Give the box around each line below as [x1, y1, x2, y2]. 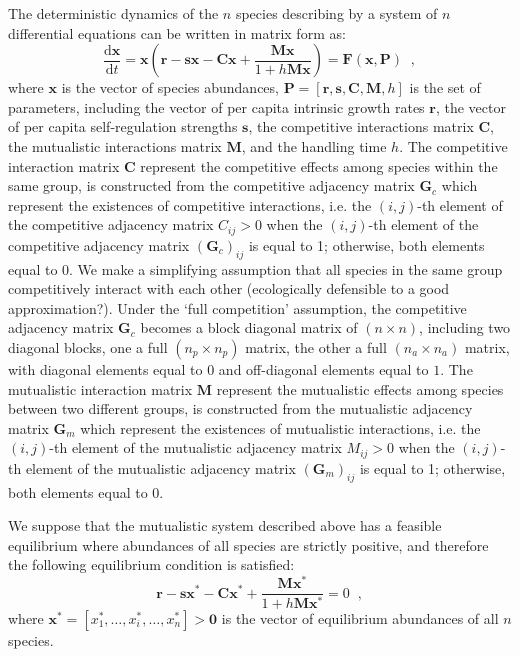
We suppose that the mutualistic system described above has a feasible [8, 515, 442, 536]
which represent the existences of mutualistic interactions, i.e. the [80, 417, 481, 438]
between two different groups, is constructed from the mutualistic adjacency [8, 398, 473, 419]
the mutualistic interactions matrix [8, 135, 222, 156]
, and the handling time [241, 135, 387, 156]
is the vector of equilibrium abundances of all [221, 607, 499, 628]
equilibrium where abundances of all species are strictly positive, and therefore [8, 534, 489, 555]
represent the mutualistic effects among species [216, 378, 504, 399]
